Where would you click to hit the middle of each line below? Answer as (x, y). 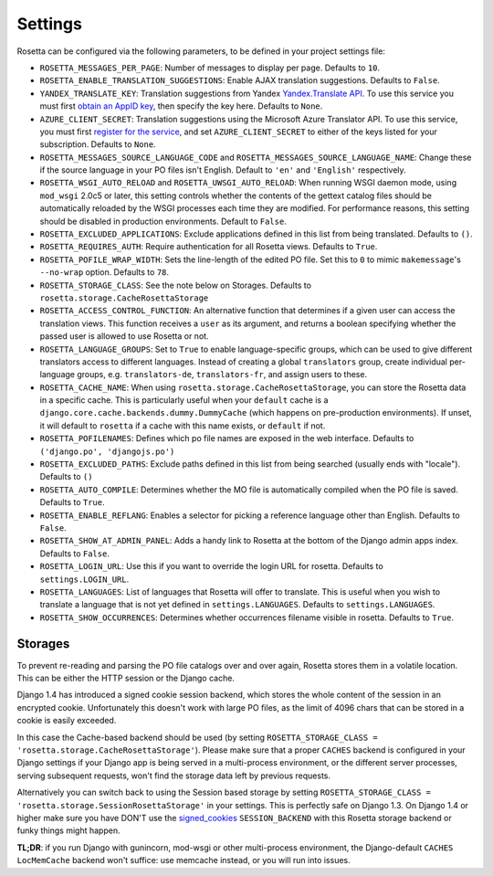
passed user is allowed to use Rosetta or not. (124, 336)
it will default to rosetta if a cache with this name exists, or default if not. (183, 426)
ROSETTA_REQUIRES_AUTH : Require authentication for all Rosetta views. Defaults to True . (209, 247)
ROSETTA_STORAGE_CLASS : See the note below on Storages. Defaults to (176, 285)
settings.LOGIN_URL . (84, 579)
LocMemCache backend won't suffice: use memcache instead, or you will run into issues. (184, 860)
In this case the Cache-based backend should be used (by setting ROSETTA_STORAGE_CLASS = (197, 737)
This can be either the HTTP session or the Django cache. (126, 678)
